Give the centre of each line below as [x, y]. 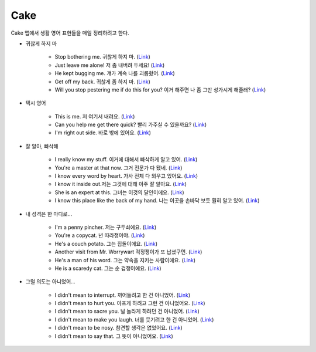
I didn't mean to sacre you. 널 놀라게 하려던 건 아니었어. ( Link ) [127, 312]
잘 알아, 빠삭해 [42, 146]
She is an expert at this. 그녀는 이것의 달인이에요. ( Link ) [119, 192]
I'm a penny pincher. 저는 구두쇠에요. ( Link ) [106, 227]
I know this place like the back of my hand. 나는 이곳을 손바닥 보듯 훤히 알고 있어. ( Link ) [157, 201]
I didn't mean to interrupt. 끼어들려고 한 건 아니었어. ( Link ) [122, 295]
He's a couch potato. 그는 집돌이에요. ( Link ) [106, 243]
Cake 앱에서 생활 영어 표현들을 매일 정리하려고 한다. [70, 33]
